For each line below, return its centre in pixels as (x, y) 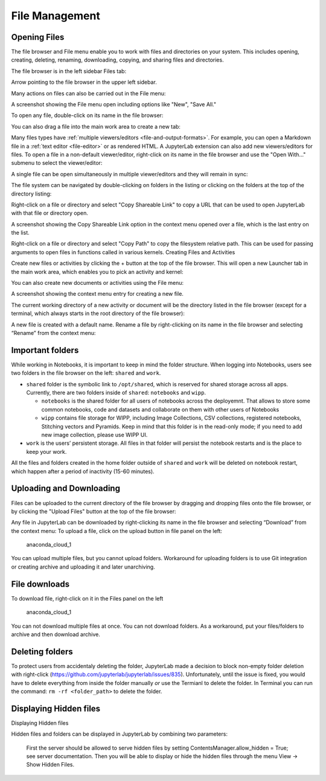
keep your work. (46, 451)
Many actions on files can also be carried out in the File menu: (88, 93)
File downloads (40, 584)
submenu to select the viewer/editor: (57, 163)
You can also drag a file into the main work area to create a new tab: (96, 126)
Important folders (45, 350)
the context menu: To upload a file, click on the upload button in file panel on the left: (117, 531)
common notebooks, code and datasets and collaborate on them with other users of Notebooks (160, 409)
